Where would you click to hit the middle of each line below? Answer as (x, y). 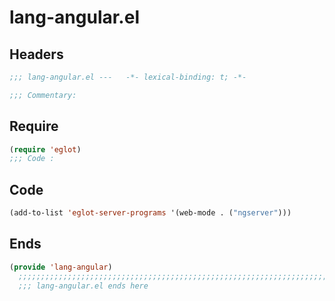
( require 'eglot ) (45, 149)
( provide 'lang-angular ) (61, 267)
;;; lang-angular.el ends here (83, 286)
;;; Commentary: (43, 95)
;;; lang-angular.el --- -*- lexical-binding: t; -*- (128, 77)
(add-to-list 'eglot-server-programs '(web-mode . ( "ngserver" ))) (150, 213)
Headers (36, 54)
